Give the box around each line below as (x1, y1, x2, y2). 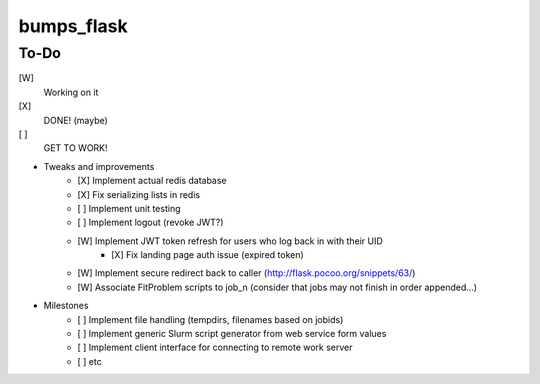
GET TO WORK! (43, 142, 109, 154)
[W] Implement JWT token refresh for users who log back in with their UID (77, 235, 384, 247)
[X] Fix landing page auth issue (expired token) (111, 249, 304, 261)
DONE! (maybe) (43, 114, 109, 126)
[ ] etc (77, 355, 102, 367)
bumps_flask (18, 15, 129, 37)
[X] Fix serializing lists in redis (77, 188, 200, 200)
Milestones (43, 300, 89, 312)
